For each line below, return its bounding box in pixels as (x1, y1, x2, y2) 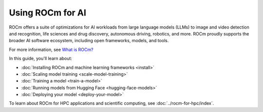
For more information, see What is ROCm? (9, 47, 94, 52)
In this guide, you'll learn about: (9, 56, 73, 62)
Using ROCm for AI (9, 7, 86, 18)
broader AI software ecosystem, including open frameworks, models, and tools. (9, 38, 169, 44)
